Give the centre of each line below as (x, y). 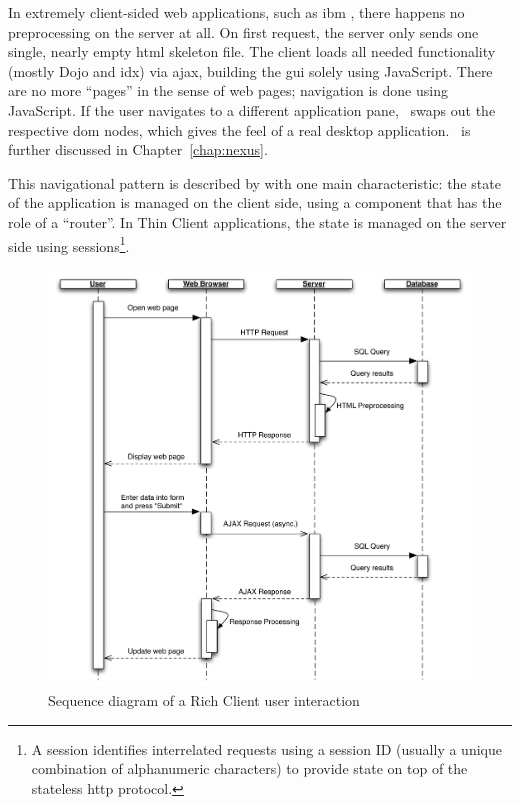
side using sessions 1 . (69, 244)
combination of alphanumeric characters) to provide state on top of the (249, 768)
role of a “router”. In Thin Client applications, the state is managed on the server (257, 221)
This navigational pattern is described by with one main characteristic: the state (254, 182)
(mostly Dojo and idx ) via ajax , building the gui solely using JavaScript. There (250, 70)
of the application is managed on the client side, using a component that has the (255, 202)
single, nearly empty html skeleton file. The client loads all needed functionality (252, 51)
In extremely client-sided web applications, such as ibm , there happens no (236, 12)
